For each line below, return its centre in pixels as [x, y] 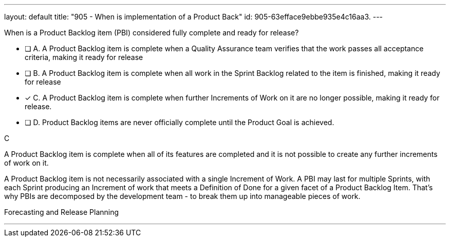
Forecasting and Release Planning [62, 212]
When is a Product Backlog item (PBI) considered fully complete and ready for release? [152, 33]
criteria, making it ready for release [84, 57]
